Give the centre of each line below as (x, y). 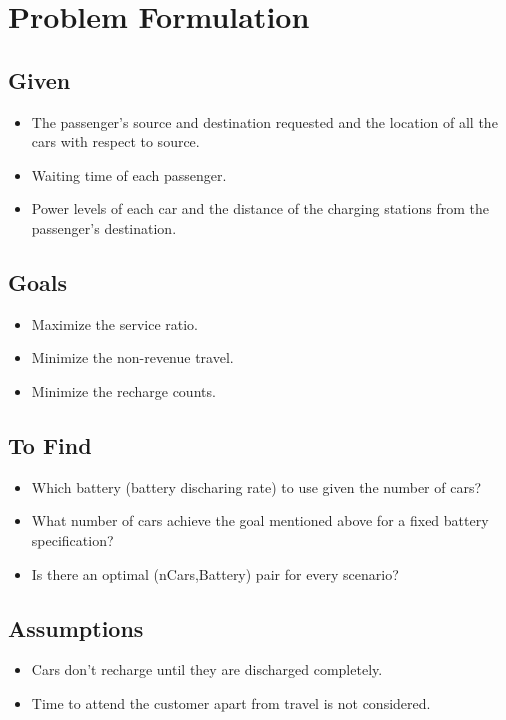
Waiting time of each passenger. (129, 174)
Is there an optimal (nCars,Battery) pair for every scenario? (215, 573)
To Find (50, 444)
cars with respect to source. (115, 141)
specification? (72, 539)
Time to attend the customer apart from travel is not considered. (231, 702)
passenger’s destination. (104, 227)
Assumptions (76, 627)
